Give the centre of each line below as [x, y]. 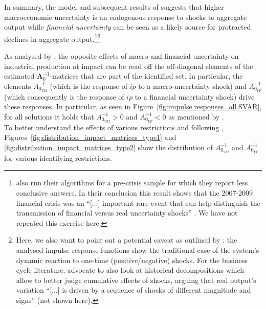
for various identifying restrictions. [58, 158]
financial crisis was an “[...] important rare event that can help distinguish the [138, 203]
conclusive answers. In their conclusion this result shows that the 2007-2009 [135, 192]
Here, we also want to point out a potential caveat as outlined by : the [127, 240]
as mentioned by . [196, 116]
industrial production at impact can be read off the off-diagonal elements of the [129, 66]
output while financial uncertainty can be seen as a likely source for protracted [128, 27]
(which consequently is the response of [64, 96]
